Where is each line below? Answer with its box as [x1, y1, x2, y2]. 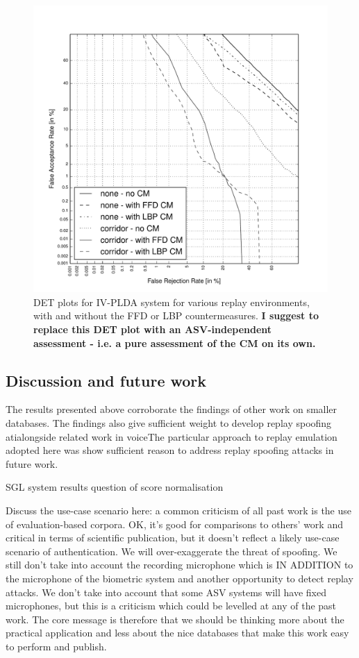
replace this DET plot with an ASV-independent [33, 322, 272, 337]
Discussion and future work [6, 369, 207, 391]
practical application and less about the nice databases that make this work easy [6, 625, 349, 640]
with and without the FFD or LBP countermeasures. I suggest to [33, 308, 319, 323]
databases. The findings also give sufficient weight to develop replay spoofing [6, 416, 332, 430]
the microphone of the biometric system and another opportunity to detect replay [6, 571, 353, 585]
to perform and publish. [6, 639, 107, 653]
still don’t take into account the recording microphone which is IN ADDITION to [6, 557, 353, 572]
